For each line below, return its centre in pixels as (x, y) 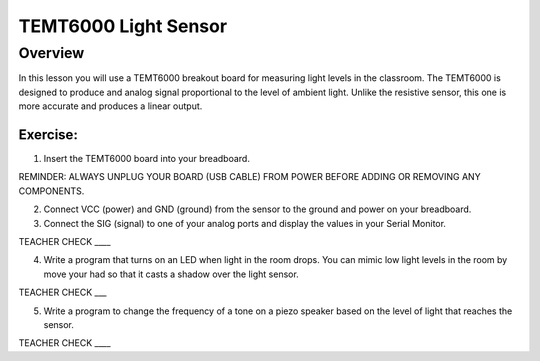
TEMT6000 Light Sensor (123, 26)
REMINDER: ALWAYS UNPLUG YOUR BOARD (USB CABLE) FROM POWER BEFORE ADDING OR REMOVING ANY (249, 177)
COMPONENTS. (51, 191)
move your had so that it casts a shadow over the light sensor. (171, 274)
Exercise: (48, 134)
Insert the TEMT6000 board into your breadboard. (146, 159)
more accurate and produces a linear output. (110, 106)
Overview (51, 53)
